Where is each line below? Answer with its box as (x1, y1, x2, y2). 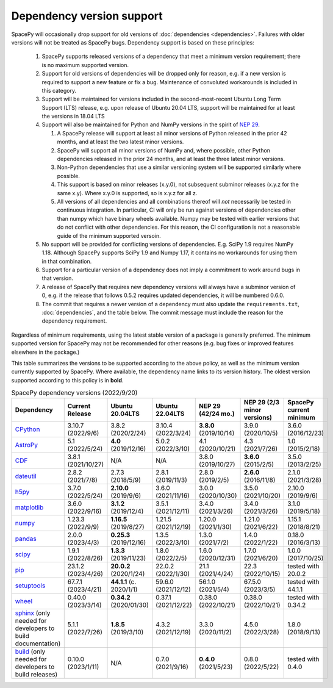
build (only (15, 647, 46, 656)
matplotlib (15, 503, 44, 512)
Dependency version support (11, 9, 163, 23)
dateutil (15, 471, 37, 480)
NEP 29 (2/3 (243, 398, 280, 406)
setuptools (15, 581, 46, 590)
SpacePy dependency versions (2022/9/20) (11, 389, 138, 397)
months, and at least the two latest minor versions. (57, 138, 184, 146)
